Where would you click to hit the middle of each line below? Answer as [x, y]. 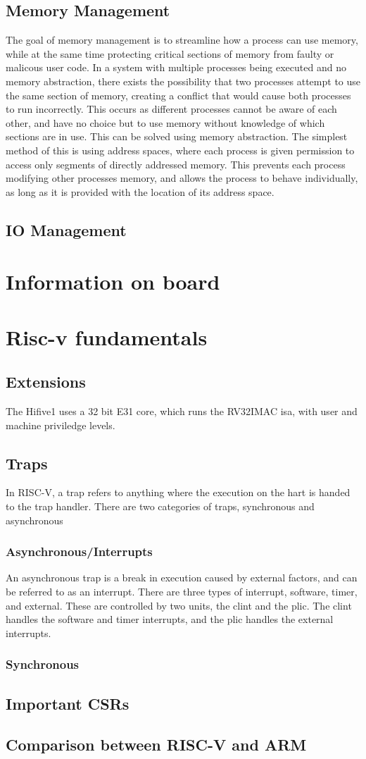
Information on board [113, 282]
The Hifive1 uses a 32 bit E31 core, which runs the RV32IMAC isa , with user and [182, 411]
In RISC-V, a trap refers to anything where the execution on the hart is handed [178, 492]
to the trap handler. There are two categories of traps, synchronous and [160, 506]
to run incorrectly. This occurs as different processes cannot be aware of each [171, 109]
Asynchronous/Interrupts [79, 551]
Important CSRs [68, 703]
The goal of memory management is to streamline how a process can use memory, [182, 40]
